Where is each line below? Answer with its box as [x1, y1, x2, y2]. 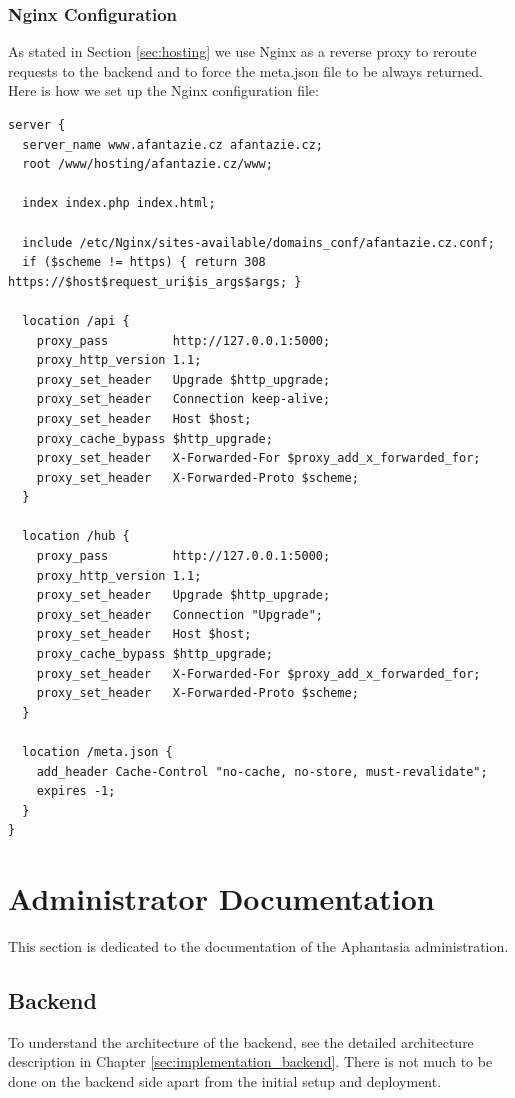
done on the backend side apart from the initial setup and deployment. [8, 1071, 442, 1092]
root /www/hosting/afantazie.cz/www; [22, 157, 273, 172]
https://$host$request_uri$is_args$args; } [8, 274, 302, 289]
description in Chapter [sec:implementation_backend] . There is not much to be [8, 1051, 493, 1072]
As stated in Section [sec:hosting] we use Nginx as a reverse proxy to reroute [8, 41, 477, 62]
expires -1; [36, 784, 116, 799]
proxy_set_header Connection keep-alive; [36, 392, 331, 407]
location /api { [22, 313, 130, 328]
